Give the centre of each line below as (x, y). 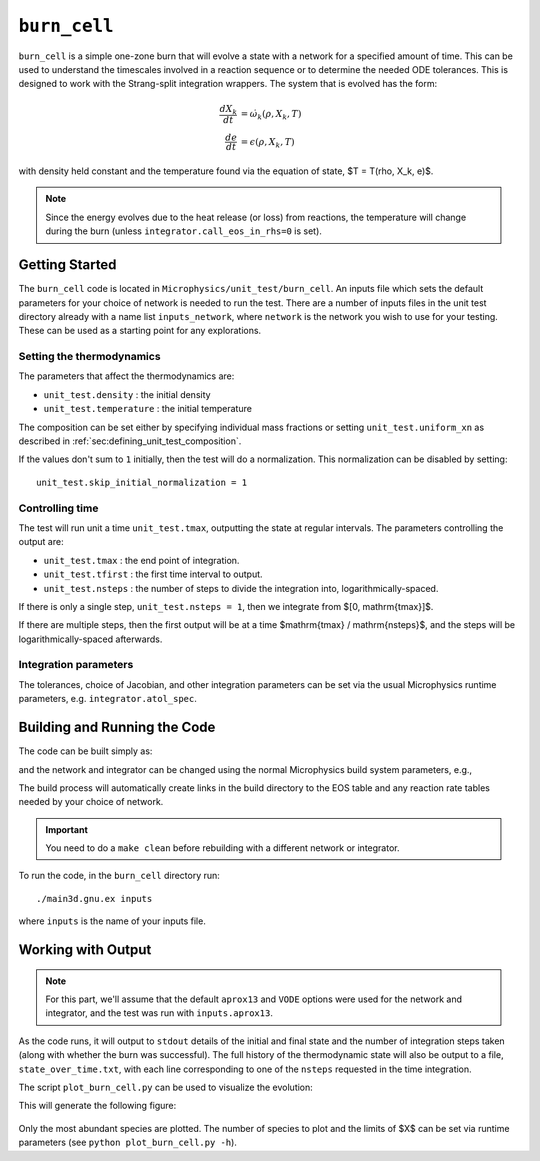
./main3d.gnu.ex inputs (94, 898)
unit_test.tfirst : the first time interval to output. (153, 574)
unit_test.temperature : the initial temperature (147, 409)
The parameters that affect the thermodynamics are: (126, 376)
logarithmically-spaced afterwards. (90, 639)
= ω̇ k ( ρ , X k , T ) (271, 115)
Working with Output (85, 950)
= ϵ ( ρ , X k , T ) (267, 143)
